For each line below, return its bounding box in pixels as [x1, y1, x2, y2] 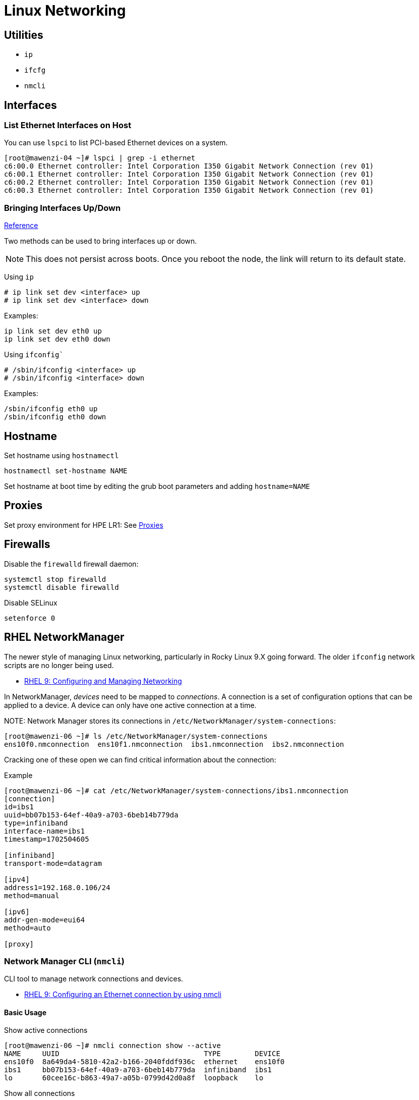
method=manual [4, 891, 59, 900]
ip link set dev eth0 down [4, 335, 110, 344]
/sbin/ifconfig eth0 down [4, 413, 106, 421]
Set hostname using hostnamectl [4, 451, 119, 460]
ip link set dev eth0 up [4, 327, 102, 336]
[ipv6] [4, 907, 30, 916]
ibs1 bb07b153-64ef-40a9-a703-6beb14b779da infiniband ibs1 [4, 1066, 272, 1074]
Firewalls [4, 538, 50, 551]
